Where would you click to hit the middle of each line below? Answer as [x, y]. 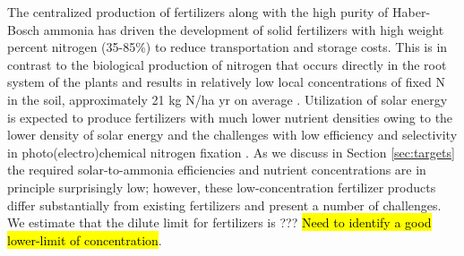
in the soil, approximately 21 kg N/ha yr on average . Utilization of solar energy [228, 99]
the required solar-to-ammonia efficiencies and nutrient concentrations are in [217, 170]
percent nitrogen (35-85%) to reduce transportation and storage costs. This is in [228, 47]
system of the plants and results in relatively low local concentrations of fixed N [227, 82]
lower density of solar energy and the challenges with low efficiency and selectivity [232, 135]
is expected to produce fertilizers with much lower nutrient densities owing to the [230, 117]
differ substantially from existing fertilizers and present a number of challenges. [224, 205]
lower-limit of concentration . [85, 239]
